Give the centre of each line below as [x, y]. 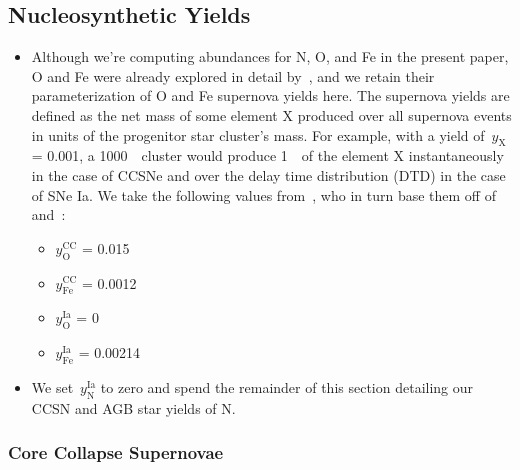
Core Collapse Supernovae [116, 452]
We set [52, 386]
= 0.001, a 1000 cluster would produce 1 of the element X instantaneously [267, 155]
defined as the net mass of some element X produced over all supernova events [271, 114]
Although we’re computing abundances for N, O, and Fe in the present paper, [270, 56]
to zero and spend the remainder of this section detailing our [287, 386]
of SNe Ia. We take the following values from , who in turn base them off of [263, 194]
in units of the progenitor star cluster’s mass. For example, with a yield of [258, 134]
